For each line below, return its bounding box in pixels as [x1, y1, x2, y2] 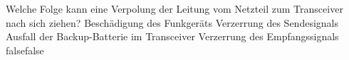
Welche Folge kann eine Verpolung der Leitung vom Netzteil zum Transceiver [6, 1, 343, 16]
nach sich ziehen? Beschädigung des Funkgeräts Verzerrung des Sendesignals [6, 15, 338, 30]
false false [6, 42, 44, 57]
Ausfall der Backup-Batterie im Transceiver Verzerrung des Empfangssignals [6, 29, 339, 44]
